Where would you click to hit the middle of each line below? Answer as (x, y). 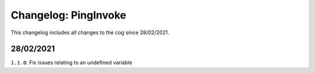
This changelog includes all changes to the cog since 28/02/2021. (90, 32)
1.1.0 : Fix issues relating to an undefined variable (71, 63)
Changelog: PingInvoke (69, 15)
